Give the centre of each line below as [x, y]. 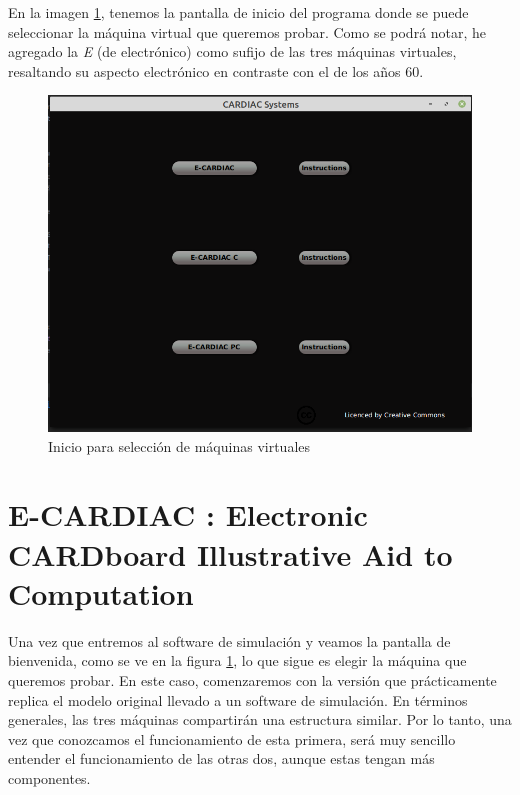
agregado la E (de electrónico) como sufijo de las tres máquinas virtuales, [232, 51]
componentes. [49, 777]
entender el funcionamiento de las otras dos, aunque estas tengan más [221, 758]
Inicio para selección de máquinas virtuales [179, 445]
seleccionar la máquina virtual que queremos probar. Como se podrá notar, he [247, 31]
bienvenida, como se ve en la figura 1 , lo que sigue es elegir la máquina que [237, 660]
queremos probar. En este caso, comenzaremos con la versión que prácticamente [252, 679]
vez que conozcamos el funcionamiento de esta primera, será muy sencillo [232, 738]
